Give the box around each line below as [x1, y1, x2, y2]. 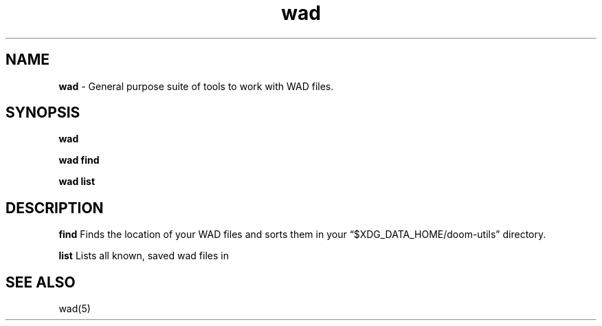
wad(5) [58, 303, 91, 315]
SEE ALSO [5, 273, 76, 291]
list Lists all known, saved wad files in [58, 250, 229, 262]
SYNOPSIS [5, 104, 80, 122]
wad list [58, 175, 96, 188]
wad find [58, 154, 100, 166]
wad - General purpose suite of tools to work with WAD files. [58, 80, 334, 92]
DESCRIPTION [5, 199, 104, 217]
